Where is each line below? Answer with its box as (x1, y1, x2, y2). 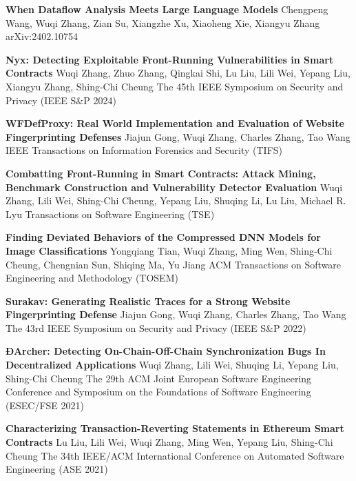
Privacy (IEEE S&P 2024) (6, 92, 116, 107)
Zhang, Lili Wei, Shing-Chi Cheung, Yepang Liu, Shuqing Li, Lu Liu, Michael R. (6, 193, 346, 208)
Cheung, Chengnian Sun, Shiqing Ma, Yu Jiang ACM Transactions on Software (6, 257, 342, 271)
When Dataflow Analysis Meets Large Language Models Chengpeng (6, 2, 328, 16)
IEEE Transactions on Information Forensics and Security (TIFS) (6, 143, 283, 157)
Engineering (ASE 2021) (6, 462, 108, 476)
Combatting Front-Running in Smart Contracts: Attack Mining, (6, 166, 316, 180)
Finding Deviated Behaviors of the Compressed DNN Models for (6, 230, 321, 244)
